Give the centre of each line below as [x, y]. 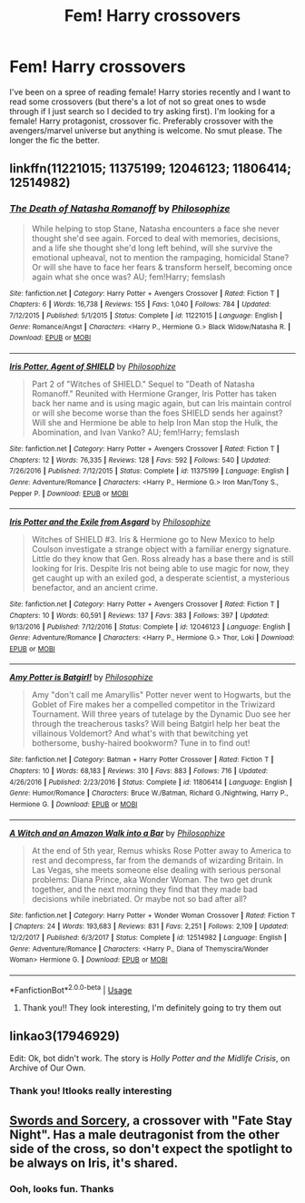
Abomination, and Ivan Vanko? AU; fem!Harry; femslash [136, 432]
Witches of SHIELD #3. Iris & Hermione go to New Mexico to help [153, 540]
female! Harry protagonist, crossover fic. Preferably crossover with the [142, 121]
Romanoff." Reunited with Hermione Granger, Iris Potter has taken [154, 393]
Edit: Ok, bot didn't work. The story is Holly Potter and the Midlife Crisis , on [150, 1058]
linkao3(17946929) [65, 1037]
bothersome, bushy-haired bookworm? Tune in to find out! [141, 743]
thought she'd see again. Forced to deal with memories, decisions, [156, 238]
